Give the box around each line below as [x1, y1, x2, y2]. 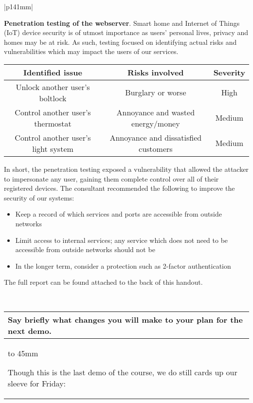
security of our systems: [4, 192, 74, 202]
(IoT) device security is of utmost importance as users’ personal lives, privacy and [4, 27, 249, 37]
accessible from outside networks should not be [15, 244, 155, 255]
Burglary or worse [125, 87, 186, 98]
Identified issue [23, 66, 82, 78]
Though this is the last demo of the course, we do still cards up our [8, 366, 237, 378]
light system [32, 143, 73, 154]
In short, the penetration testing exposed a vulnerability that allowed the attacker [4, 164, 249, 174]
